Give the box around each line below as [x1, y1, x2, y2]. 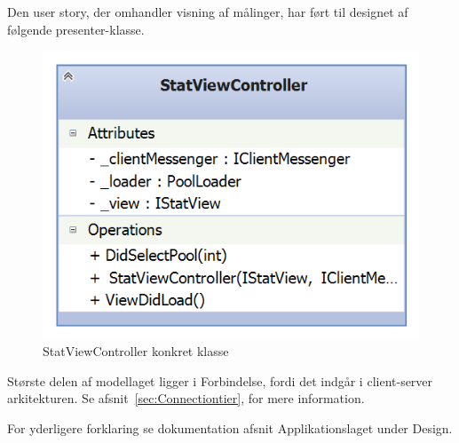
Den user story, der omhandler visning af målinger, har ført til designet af [7, 3, 408, 20]
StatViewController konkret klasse [43, 342, 229, 360]
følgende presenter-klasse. [7, 20, 145, 38]
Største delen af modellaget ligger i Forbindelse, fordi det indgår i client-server [7, 371, 433, 390]
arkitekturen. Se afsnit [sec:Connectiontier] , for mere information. [7, 389, 365, 407]
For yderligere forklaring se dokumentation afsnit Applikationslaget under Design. [7, 418, 453, 437]
